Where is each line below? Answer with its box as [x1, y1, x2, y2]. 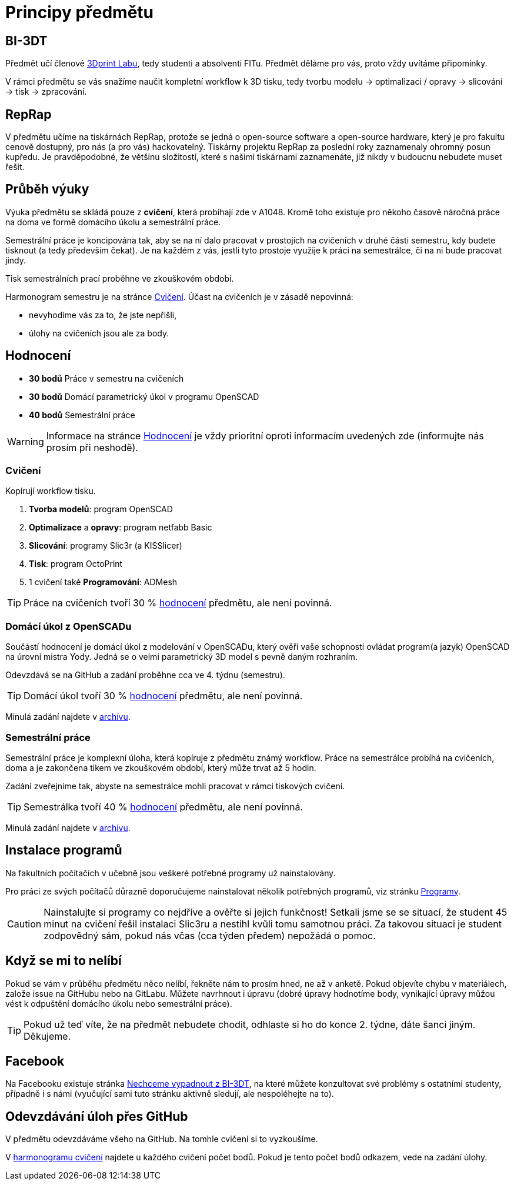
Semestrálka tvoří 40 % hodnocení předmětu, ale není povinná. [24, 800, 303, 813]
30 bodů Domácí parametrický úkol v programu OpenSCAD [29, 391, 259, 402]
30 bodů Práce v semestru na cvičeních [29, 373, 184, 383]
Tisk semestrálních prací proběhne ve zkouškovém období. [5, 273, 234, 283]
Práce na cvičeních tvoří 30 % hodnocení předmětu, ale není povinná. [24, 597, 332, 609]
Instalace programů [5, 843, 122, 858]
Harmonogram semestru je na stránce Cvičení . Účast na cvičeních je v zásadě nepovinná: [5, 291, 353, 302]
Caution [7, 917, 42, 930]
